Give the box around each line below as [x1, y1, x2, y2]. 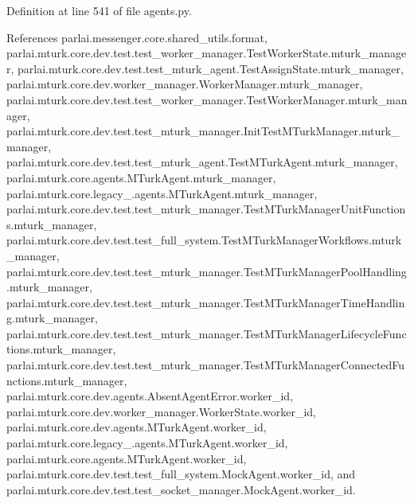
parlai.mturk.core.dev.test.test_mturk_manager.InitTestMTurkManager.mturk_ [6, 123, 400, 139]
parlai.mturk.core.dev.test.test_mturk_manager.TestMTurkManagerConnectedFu [6, 357, 405, 373]
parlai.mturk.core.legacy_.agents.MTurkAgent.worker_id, [6, 435, 288, 451]
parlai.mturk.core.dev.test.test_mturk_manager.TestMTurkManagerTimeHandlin [6, 294, 405, 310]
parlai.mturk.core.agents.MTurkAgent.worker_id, [6, 450, 247, 466]
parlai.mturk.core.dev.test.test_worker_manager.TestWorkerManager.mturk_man [6, 91, 408, 107]
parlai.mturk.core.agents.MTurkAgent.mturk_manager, [6, 169, 276, 185]
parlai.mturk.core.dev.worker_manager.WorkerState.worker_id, [6, 403, 316, 419]
